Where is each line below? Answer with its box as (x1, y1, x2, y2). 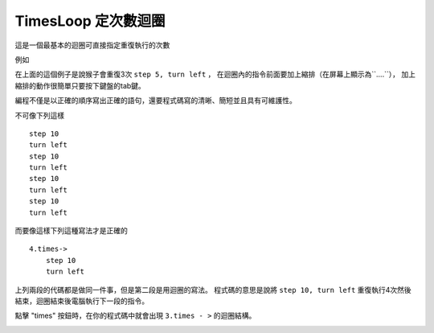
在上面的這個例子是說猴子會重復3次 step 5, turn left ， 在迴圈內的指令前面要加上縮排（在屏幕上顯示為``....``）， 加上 (14, 69, 416, 80)
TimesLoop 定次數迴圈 (14, 12, 166, 30)
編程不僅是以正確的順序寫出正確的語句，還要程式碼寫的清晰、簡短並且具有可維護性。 (14, 96, 297, 105)
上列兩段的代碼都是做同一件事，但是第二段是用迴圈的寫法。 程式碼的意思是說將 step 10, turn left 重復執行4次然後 (14, 285, 411, 294)
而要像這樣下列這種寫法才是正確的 (14, 226, 128, 236)
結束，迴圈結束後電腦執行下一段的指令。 (14, 296, 149, 306)
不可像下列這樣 (14, 110, 64, 120)
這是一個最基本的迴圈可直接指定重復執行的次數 (14, 40, 170, 50)
